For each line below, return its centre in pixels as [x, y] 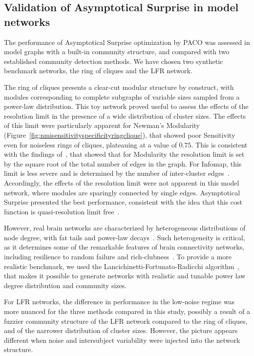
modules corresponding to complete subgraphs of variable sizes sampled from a [122, 96]
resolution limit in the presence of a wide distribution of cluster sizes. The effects [125, 115]
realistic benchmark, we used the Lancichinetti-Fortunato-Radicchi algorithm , [122, 266]
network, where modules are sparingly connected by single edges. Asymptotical [122, 192]
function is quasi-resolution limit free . [62, 211]
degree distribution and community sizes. [65, 285]
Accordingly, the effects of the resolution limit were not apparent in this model [122, 182]
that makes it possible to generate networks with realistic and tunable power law [125, 276]
